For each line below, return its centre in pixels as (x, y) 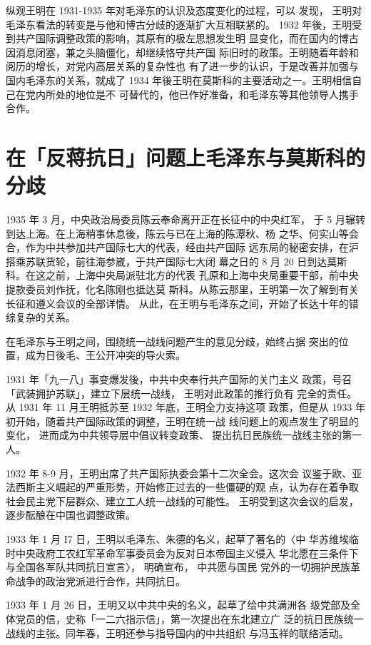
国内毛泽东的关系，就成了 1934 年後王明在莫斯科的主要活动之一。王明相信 (179, 80)
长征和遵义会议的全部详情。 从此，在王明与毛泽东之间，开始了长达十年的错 (182, 303)
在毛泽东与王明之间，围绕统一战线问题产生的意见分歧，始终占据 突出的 (172, 341)
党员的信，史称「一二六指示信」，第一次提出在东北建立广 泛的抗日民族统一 (189, 618)
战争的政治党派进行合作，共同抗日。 (100, 580)
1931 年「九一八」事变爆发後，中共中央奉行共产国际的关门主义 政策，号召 (179, 379)
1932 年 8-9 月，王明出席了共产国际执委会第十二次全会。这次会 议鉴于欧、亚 (184, 473)
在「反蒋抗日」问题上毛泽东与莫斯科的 (186, 157)
